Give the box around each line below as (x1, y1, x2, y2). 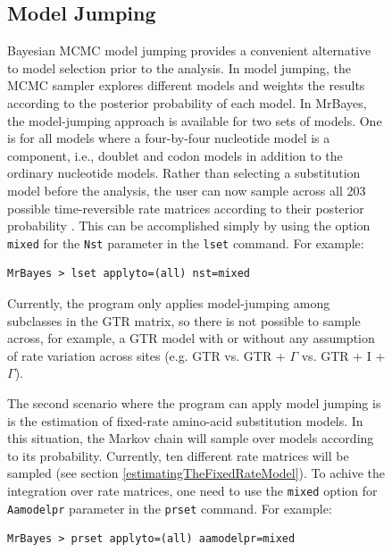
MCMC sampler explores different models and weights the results (7, 76, 365, 95)
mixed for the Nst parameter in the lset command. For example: (7, 233, 364, 252)
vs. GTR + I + (301, 346, 386, 364)
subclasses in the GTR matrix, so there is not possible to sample (7, 311, 361, 330)
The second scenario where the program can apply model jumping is (7, 393, 381, 412)
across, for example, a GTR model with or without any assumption (7, 329, 375, 347)
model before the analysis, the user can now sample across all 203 (7, 180, 366, 199)
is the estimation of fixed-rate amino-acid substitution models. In (7, 411, 363, 430)
